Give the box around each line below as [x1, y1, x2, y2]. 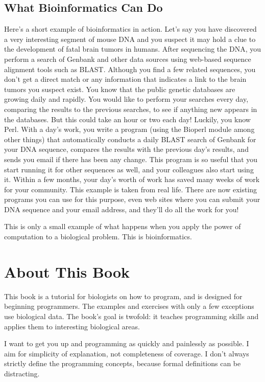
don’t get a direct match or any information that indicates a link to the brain [4, 74, 247, 84]
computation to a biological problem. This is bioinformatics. [4, 231, 192, 242]
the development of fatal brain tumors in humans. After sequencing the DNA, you [4, 43, 261, 54]
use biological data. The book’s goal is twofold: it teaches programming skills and [4, 310, 259, 321]
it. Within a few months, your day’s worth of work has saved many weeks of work [4, 174, 260, 185]
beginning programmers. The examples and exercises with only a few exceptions [4, 301, 254, 311]
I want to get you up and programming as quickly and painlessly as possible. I [4, 338, 249, 349]
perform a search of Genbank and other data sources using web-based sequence [4, 53, 251, 64]
